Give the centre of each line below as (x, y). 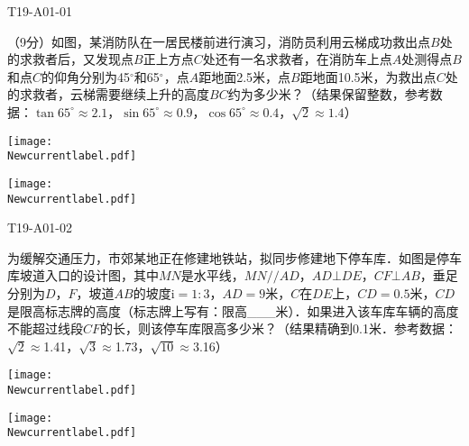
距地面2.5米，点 (245, 76)
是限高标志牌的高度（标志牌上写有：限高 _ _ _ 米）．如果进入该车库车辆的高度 (233, 310)
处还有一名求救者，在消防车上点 (297, 59)
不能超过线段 (45, 328)
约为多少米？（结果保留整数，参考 (329, 94)
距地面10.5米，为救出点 (368, 76)
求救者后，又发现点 (76, 59)
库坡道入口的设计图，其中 (83, 275)
